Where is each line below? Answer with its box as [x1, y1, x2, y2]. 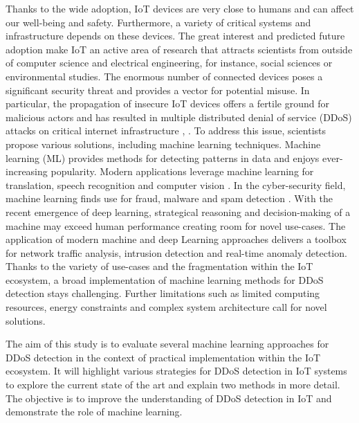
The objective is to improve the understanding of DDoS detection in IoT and [6, 390, 332, 405]
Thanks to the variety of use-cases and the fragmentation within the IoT [6, 259, 313, 273]
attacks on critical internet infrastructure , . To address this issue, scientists [6, 123, 326, 138]
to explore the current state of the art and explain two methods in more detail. [6, 377, 340, 392]
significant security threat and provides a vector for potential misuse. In [6, 82, 310, 97]
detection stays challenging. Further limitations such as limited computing [6, 286, 320, 300]
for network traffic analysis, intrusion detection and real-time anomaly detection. [6, 245, 347, 260]
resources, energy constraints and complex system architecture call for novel [6, 300, 327, 314]
